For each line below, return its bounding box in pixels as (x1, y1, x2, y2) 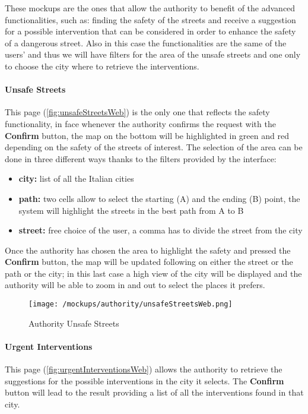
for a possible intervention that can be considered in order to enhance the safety (5, 25, 296, 37)
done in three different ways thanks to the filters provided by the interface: (5, 152, 277, 165)
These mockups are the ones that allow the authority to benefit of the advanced (5, 2, 296, 14)
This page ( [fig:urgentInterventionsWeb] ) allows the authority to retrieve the (5, 363, 282, 375)
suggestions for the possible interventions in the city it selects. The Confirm (5, 374, 284, 387)
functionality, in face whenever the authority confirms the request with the (5, 117, 276, 129)
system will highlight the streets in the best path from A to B (18, 204, 244, 216)
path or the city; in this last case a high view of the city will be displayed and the (5, 267, 302, 279)
